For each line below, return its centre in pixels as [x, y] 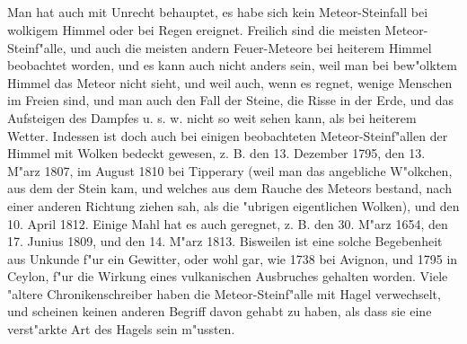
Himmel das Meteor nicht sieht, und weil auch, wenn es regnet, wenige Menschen [230, 82]
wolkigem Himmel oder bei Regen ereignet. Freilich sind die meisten [194, 29]
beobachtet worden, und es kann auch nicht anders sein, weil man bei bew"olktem [232, 65]
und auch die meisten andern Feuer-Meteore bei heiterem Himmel [251, 47]
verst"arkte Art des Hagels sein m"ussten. [121, 329]
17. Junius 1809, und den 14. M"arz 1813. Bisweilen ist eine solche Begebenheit [225, 241]
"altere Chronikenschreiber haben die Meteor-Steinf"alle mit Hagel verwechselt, [224, 293]
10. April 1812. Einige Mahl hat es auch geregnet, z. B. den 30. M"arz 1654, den [228, 223]
